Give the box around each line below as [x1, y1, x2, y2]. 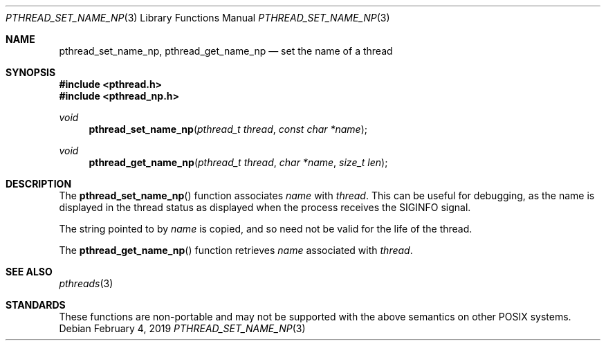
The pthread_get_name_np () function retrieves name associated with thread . [59, 244, 413, 256]
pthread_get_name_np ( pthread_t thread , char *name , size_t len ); [89, 156, 388, 168]
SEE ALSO [6, 266, 53, 277]
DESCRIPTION [6, 178, 72, 190]
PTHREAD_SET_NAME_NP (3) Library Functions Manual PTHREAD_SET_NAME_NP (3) [6, 12, 390, 24]
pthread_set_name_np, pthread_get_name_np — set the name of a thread [59, 45, 393, 57]
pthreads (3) [59, 277, 113, 289]
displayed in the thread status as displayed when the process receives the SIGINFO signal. [59, 201, 471, 213]
